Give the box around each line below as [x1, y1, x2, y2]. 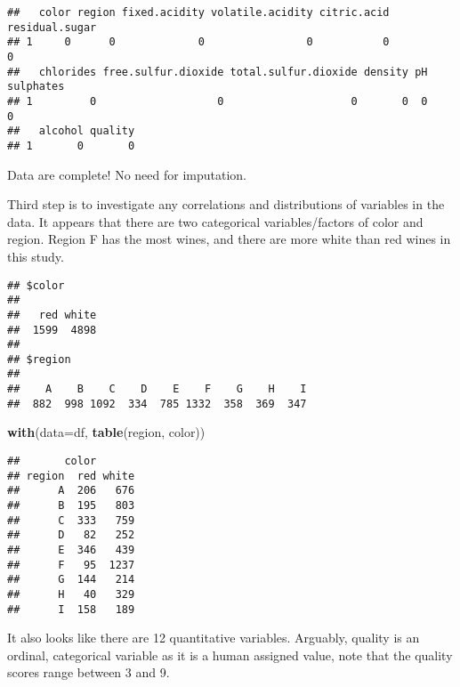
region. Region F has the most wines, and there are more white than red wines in [7, 230, 451, 248]
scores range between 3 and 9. [7, 663, 170, 682]
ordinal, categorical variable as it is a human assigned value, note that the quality [7, 645, 453, 664]
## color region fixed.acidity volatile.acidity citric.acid [7, 6, 390, 19]
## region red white [7, 469, 135, 482]
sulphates [7, 80, 65, 93]
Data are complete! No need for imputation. [7, 165, 246, 183]
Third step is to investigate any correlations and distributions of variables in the [7, 195, 445, 214]
